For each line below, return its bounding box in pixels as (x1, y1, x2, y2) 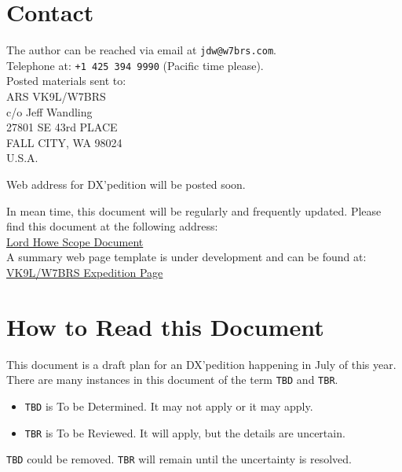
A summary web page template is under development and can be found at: (6, 249, 367, 265)
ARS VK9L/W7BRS (6, 88, 106, 105)
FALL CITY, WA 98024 (6, 134, 122, 150)
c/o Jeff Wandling (6, 103, 93, 120)
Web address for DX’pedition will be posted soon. (6, 176, 246, 192)
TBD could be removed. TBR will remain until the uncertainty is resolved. (6, 451, 352, 467)
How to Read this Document (6, 310, 324, 342)
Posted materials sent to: (6, 72, 126, 89)
